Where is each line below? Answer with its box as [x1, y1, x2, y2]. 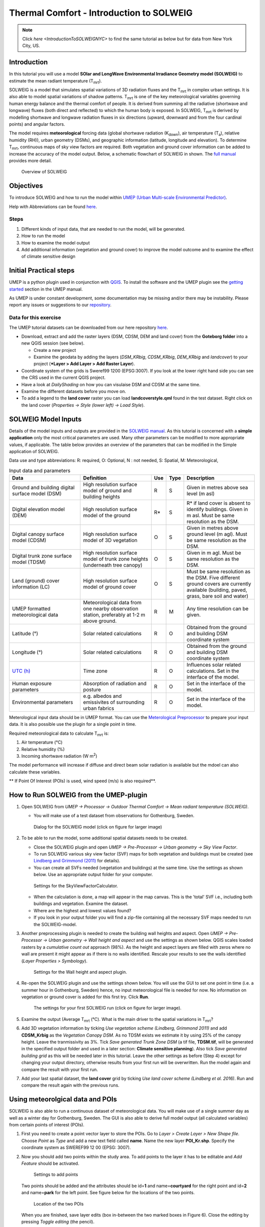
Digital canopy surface [12, 531, 65, 537]
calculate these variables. [9, 769, 61, 775]
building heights [83, 493, 120, 500]
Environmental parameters [12, 699, 73, 706]
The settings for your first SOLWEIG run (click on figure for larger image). [33, 1005, 182, 1011]
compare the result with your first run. [21, 1067, 98, 1072]
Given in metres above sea [186, 484, 248, 491]
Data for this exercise [9, 314, 61, 321]
